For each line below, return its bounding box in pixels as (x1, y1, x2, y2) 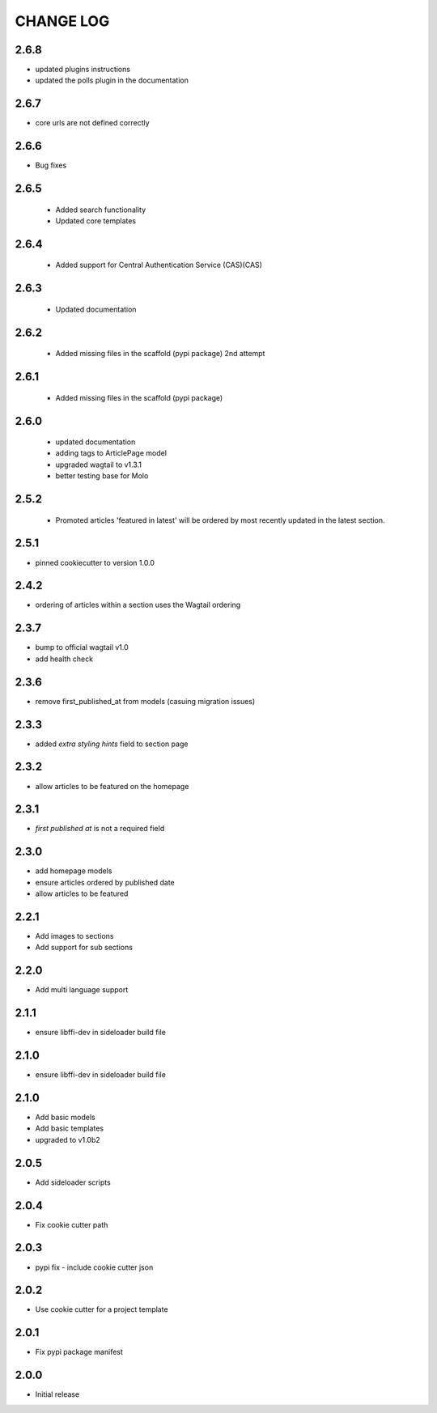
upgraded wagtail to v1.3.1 (55, 460, 142, 469)
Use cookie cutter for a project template (35, 1305, 169, 1314)
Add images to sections (35, 931, 114, 940)
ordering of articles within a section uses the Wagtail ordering (35, 600, 241, 610)
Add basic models (35, 1113, 96, 1122)
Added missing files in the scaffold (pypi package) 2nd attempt (55, 349, 265, 359)
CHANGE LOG (15, 12, 110, 30)
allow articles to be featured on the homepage (35, 781, 189, 791)
